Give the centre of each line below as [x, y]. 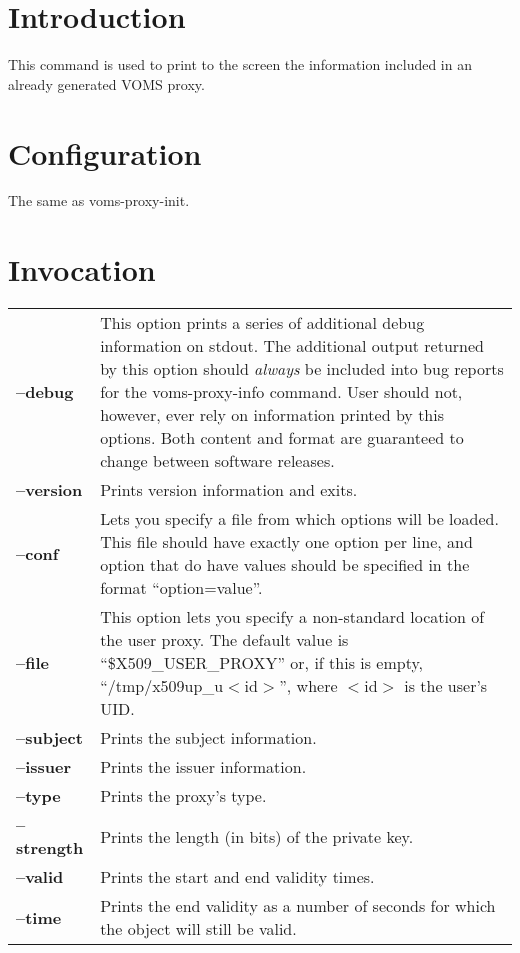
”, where [308, 686]
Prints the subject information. [208, 738]
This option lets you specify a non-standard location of [292, 617]
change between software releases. [217, 461]
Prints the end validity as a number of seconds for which [298, 906]
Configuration [105, 152]
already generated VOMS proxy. [106, 83]
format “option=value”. [181, 588]
